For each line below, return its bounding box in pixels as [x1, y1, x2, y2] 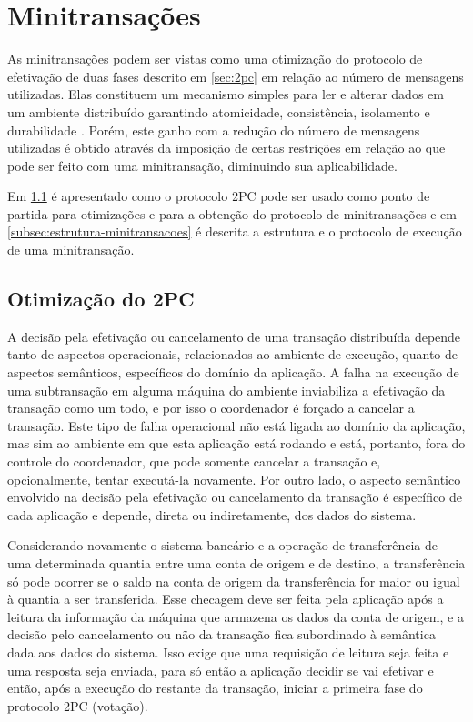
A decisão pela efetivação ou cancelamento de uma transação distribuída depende [7, 326, 461, 346]
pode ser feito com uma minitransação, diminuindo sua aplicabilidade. [7, 155, 398, 175]
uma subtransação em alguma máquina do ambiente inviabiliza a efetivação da [7, 380, 446, 399]
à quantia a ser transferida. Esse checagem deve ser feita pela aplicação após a [7, 589, 444, 608]
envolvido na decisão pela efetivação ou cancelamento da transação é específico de [7, 487, 462, 506]
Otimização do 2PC [7, 285, 195, 313]
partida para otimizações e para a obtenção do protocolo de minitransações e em [7, 204, 457, 223]
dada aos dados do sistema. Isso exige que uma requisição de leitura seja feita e [7, 642, 449, 661]
